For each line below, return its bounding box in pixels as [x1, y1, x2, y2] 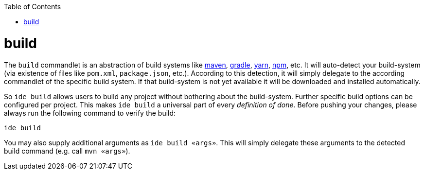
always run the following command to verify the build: [4, 108, 176, 117]
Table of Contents [4, 2, 61, 11]
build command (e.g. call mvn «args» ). [4, 146, 130, 155]
